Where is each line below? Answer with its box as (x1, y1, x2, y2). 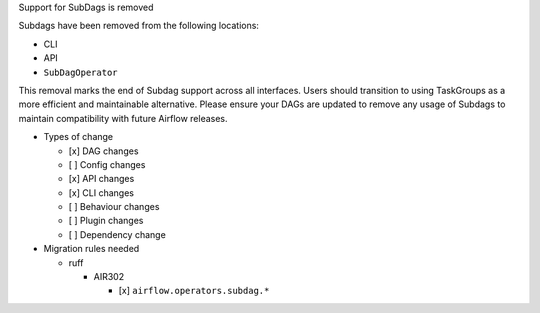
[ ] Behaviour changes (68, 201, 160, 213)
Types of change (43, 131, 114, 143)
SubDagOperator (43, 66, 119, 78)
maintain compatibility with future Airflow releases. (18, 112, 229, 124)
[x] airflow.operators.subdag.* (118, 285, 270, 297)
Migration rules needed (43, 243, 140, 255)
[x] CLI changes (68, 186, 135, 199)
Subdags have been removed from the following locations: (18, 20, 260, 32)
